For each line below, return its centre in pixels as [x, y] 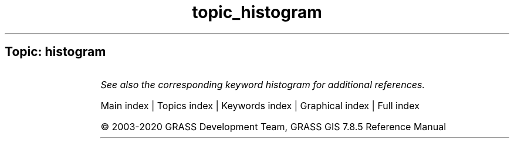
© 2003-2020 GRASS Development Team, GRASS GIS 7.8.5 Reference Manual [273, 126]
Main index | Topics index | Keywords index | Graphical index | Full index [260, 105]
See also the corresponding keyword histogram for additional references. [263, 84]
